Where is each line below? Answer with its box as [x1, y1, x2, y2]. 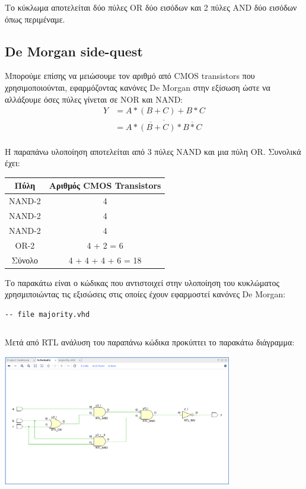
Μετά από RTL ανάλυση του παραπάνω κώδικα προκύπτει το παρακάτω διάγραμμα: [5, 336, 295, 348]
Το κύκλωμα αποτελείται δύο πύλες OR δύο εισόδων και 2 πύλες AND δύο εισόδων [5, 1, 297, 13]
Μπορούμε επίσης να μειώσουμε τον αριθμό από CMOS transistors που [5, 69, 255, 82]
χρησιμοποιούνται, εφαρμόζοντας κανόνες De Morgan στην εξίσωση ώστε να [5, 81, 270, 93]
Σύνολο [11, 253, 39, 266]
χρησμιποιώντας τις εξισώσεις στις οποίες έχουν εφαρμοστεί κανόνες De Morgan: [5, 288, 286, 300]
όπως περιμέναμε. [5, 12, 65, 25]
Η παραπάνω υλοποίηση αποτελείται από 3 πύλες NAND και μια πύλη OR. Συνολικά [5, 145, 301, 157]
